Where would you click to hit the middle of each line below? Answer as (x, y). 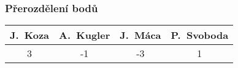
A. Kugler (85, 35)
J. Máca (140, 35)
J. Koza (30, 35)
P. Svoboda (200, 35)
